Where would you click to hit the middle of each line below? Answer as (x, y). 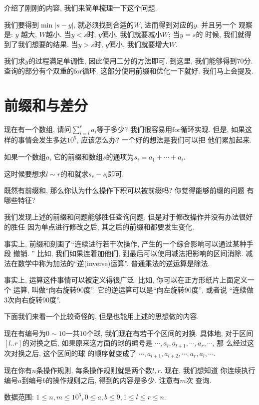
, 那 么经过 (230, 343)
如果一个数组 (25, 157)
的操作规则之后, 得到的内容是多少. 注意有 (113, 380)
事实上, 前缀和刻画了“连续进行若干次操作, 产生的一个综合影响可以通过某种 (125, 243)
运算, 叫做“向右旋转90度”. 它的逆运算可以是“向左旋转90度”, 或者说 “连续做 (133, 290)
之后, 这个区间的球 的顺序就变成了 (81, 353)
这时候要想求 (25, 173)
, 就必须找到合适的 (104, 24)
